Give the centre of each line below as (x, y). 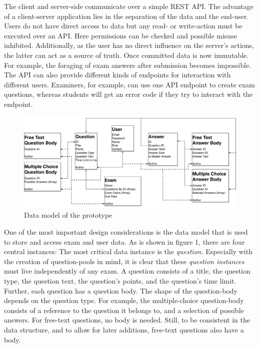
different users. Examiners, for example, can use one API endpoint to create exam (129, 84)
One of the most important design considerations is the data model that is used (126, 231)
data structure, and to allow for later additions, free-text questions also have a (124, 329)
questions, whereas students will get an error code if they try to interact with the (128, 94)
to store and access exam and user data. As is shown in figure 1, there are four (124, 241)
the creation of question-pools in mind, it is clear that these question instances (124, 261)
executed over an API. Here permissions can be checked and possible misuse (120, 35)
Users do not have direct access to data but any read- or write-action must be (123, 26)
